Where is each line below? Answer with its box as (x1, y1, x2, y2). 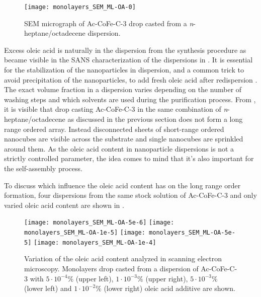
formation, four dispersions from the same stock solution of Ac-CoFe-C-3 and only (4, 190, 257, 200)
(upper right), (145, 273, 188, 283)
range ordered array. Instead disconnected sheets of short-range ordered (4, 123, 224, 134)
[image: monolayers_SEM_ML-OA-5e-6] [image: (24, 219, 175, 227)
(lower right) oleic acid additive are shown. (104, 283, 235, 293)
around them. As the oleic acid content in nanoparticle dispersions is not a (4, 143, 234, 154)
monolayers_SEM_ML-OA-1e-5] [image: (24, 229, 145, 236)
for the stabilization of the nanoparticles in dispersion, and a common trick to (4, 64, 244, 75)
